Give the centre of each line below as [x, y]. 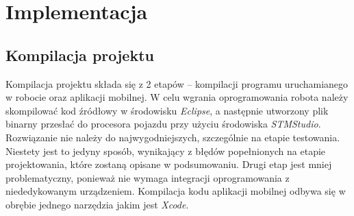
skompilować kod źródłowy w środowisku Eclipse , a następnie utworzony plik [167, 110]
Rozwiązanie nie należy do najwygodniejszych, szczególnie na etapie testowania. [173, 137]
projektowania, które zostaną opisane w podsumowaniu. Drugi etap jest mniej [169, 164]
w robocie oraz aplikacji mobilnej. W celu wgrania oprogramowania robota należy [177, 97]
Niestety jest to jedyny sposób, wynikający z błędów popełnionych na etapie [166, 151]
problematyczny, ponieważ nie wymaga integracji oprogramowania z [148, 177]
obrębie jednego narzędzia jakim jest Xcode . [97, 204]
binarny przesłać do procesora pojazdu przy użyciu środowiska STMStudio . [163, 124]
